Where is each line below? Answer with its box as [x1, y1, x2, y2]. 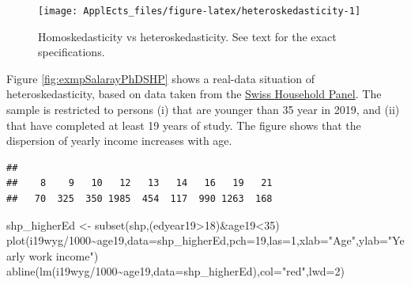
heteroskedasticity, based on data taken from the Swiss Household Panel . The [6, 85, 382, 102]
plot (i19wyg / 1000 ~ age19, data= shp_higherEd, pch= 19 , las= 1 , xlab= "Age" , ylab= [6, 232, 388, 249]
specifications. [38, 44, 105, 60]
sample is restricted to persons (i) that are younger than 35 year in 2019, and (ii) [6, 101, 400, 118]
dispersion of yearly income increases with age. [6, 132, 232, 149]
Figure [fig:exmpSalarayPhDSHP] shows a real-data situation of [6, 70, 315, 86]
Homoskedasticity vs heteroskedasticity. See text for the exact [38, 28, 337, 44]
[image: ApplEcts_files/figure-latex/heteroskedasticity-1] [38, 6, 361, 17]
